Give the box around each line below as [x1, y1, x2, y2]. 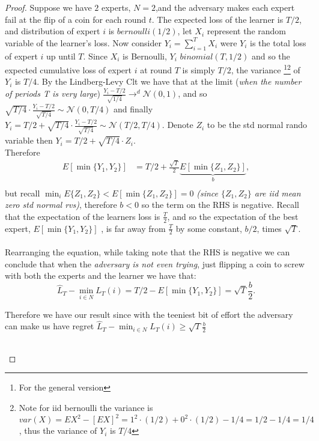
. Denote [162, 118, 193, 131]
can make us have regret [5, 320, 94, 332]
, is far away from [101, 222, 166, 234]
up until [46, 49, 76, 62]
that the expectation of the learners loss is [5, 210, 160, 222]
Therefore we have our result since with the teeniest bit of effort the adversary [5, 308, 293, 320]
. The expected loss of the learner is [151, 13, 284, 25]
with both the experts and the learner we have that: [5, 269, 196, 282]
